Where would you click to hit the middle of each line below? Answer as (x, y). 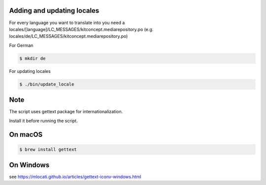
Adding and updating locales (54, 11)
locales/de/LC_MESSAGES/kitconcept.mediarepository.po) (68, 36)
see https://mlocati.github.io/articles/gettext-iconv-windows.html (75, 177)
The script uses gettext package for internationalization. (66, 112)
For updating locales (30, 71)
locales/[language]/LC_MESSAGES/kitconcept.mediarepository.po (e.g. (81, 29)
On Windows (29, 165)
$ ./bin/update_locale (47, 84)
